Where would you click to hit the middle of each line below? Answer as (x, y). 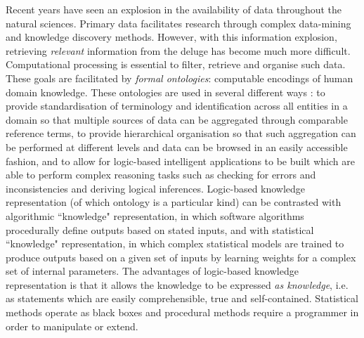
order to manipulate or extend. (72, 326)
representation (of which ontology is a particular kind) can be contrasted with (174, 202)
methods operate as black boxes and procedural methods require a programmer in (182, 312)
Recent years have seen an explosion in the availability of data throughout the (174, 9)
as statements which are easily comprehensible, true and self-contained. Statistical (182, 298)
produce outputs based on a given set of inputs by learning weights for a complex (181, 257)
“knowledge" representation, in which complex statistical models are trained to (175, 243)
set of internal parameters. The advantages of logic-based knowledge (152, 271)
